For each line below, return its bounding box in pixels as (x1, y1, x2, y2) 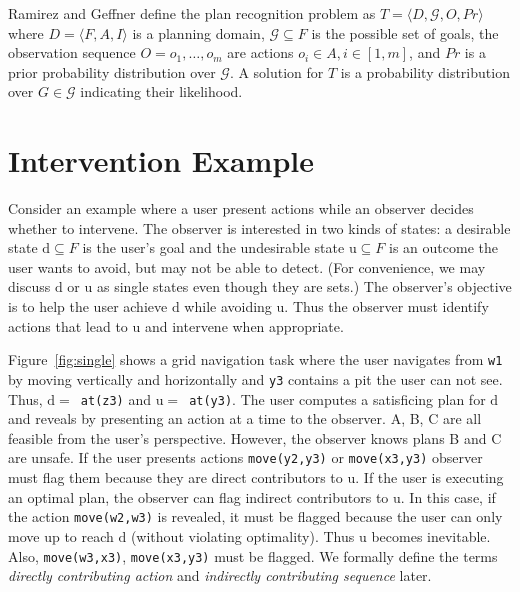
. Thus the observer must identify (284, 296, 489, 317)
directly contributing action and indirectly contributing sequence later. (8, 565, 432, 586)
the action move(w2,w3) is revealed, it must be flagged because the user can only (8, 506, 503, 527)
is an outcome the (389, 237, 498, 258)
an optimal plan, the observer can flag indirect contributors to (8, 486, 389, 507)
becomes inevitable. (371, 525, 491, 546)
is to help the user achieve (8, 296, 168, 317)
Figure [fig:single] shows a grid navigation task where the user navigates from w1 (8, 349, 503, 370)
